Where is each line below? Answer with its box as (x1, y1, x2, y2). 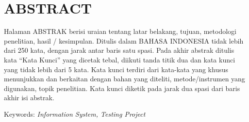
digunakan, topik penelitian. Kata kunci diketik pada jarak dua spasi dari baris (4, 83, 240, 93)
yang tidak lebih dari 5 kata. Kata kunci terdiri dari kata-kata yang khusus (4, 64, 228, 74)
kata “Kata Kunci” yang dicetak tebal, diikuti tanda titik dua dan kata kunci (4, 54, 235, 64)
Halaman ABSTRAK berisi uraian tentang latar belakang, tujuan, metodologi (4, 26, 236, 36)
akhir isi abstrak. (4, 92, 54, 103)
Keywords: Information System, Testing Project (4, 108, 146, 119)
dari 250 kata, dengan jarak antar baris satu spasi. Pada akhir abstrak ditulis (4, 45, 234, 55)
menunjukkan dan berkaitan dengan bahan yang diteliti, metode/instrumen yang (4, 74, 245, 84)
